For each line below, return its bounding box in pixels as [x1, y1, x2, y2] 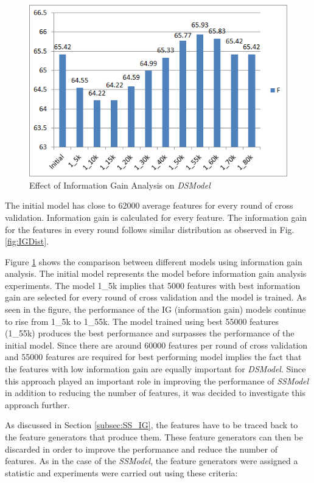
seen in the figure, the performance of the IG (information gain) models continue [5, 303, 306, 316]
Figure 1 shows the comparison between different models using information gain [5, 255, 302, 268]
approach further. [5, 398, 70, 411]
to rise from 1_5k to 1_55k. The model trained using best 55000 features [5, 314, 279, 327]
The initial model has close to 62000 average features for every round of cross [5, 199, 293, 212]
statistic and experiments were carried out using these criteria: [5, 466, 238, 479]
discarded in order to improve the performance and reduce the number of [5, 442, 278, 455]
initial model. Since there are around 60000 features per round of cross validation [5, 338, 308, 351]
